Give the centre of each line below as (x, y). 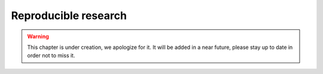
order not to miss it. (51, 55)
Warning (38, 36)
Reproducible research (69, 16)
